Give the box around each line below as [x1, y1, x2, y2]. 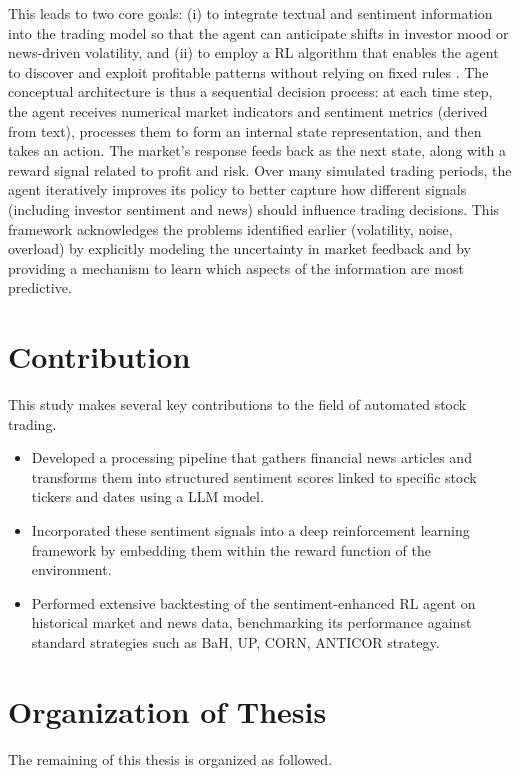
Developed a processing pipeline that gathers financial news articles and [31, 447, 472, 468]
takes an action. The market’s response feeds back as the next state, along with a [8, 140, 506, 161]
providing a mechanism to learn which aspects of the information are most [8, 257, 464, 278]
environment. [31, 559, 112, 580]
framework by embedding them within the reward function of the [31, 539, 431, 560]
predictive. [8, 277, 72, 298]
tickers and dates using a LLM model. [31, 486, 264, 507]
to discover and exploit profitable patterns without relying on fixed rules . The [8, 61, 489, 82]
